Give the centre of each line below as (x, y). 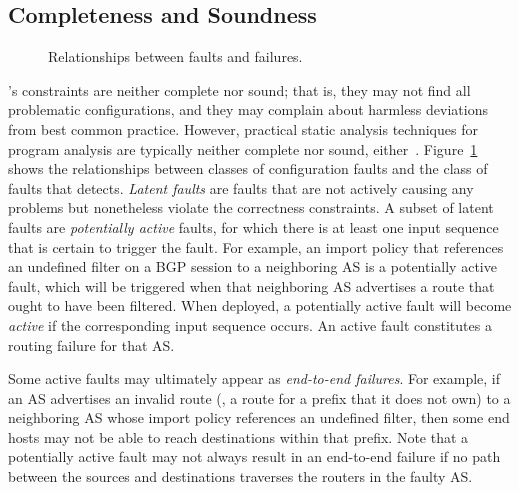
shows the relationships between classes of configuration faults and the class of (248, 168)
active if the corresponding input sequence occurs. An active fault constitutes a (250, 324)
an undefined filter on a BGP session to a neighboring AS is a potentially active (252, 266)
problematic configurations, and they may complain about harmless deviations (248, 109)
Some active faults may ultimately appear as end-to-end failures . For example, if (254, 378)
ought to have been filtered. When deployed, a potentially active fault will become (260, 305)
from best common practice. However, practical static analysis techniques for (243, 128)
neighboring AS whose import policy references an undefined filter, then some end (259, 417)
